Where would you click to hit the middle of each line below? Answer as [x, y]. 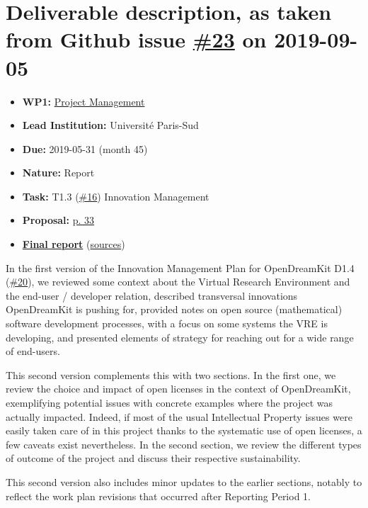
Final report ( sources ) [74, 244]
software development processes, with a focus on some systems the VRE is [167, 323]
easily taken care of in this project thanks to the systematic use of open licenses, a [184, 430]
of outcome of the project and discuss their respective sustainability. [153, 458]
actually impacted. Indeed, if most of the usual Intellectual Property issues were [179, 416]
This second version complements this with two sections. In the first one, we [171, 374]
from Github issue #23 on [136, 39]
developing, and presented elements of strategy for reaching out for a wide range [180, 337]
